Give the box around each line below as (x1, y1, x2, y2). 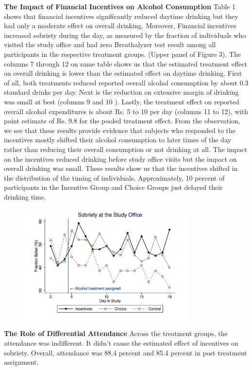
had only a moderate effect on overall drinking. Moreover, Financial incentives (4, 20, 236, 31)
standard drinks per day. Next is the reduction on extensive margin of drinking (4, 87, 239, 97)
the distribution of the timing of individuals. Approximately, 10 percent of (4, 172, 225, 183)
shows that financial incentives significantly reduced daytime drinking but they (4, 11, 238, 21)
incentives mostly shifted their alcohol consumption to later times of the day (4, 135, 231, 145)
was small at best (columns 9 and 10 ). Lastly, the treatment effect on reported (4, 96, 239, 106)
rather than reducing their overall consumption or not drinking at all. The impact (4, 144, 248, 154)
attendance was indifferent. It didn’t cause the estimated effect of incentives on (4, 337, 238, 348)
